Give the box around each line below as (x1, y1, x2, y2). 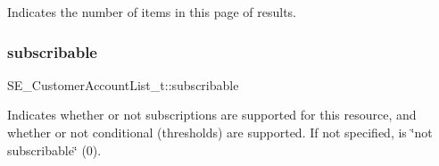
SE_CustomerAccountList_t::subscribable (7, 75, 239, 94)
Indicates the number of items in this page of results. (7, 3, 297, 21)
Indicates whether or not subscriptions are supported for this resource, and (7, 105, 417, 124)
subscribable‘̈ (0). (7, 140, 102, 159)
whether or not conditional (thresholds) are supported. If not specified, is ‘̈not (7, 123, 433, 141)
